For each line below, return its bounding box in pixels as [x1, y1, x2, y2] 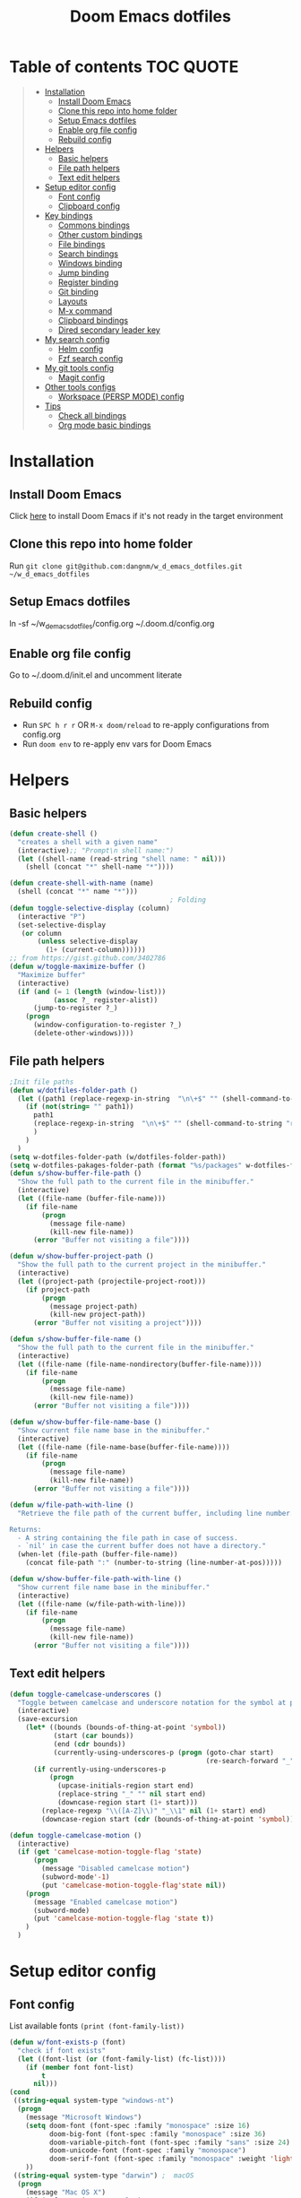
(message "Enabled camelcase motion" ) [32, 1898, 178, 1907]
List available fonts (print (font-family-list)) [9, 2021, 185, 2031]
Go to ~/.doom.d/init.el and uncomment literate [9, 670, 182, 680]
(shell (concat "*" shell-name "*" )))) [25, 862, 175, 871]
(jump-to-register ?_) [32, 1004, 118, 1013]
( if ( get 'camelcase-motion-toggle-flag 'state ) [17, 1848, 202, 1856]
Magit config [57, 372, 106, 383]
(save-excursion [17, 1715, 78, 1724]
